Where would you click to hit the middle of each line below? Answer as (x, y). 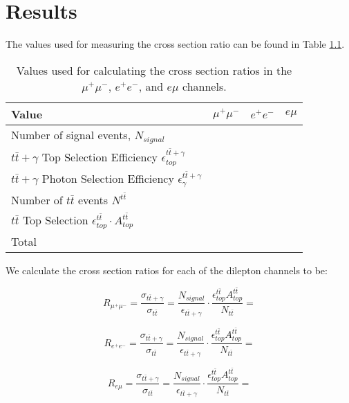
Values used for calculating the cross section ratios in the (154, 70)
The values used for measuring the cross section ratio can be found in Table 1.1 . (175, 44)
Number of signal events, (71, 134)
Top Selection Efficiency (100, 156)
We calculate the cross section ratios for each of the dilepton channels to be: (167, 270)
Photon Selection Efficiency (108, 178)
